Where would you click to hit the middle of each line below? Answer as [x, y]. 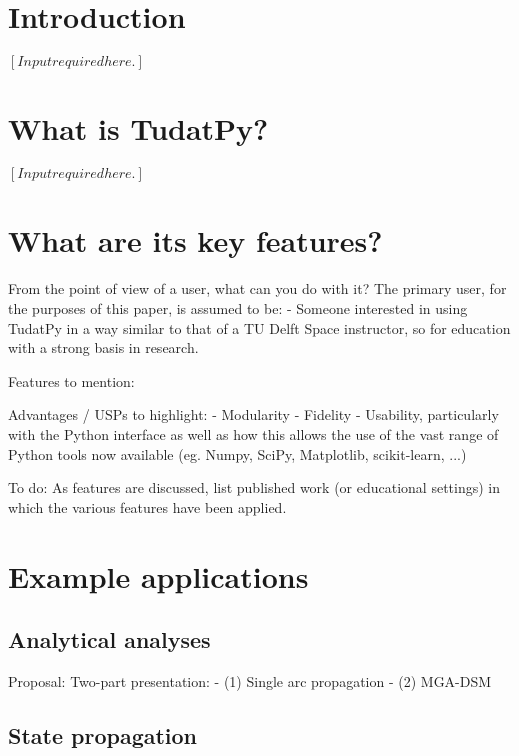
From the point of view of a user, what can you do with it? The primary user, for [257, 288]
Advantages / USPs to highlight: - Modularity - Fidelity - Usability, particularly [253, 414]
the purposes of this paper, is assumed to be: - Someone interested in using [238, 307]
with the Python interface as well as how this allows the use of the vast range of [253, 433]
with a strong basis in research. [103, 347]
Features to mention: [71, 380]
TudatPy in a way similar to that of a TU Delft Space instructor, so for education [259, 327]
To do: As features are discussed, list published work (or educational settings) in [254, 487]
